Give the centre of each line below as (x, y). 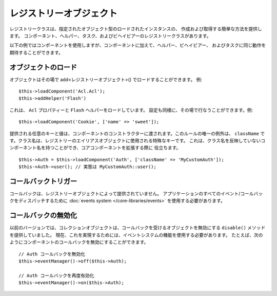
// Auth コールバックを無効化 (52, 254)
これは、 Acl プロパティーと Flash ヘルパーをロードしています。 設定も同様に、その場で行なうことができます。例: (131, 110)
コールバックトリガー (43, 181)
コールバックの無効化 (43, 216)
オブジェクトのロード (43, 67)
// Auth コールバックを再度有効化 (56, 275)
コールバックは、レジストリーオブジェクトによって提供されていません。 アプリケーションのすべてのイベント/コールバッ (136, 194)
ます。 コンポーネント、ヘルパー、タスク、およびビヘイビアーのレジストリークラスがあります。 (110, 35)
